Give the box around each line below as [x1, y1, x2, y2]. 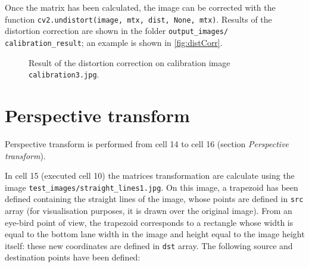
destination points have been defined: [5, 251, 141, 263]
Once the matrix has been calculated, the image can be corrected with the [5, 1, 276, 13]
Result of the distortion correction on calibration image [29, 56, 230, 69]
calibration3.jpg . [29, 68, 99, 80]
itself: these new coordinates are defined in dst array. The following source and [5, 239, 293, 252]
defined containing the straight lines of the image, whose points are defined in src [5, 193, 304, 205]
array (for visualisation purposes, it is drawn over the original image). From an [5, 204, 292, 217]
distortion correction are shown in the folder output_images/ [5, 24, 229, 37]
